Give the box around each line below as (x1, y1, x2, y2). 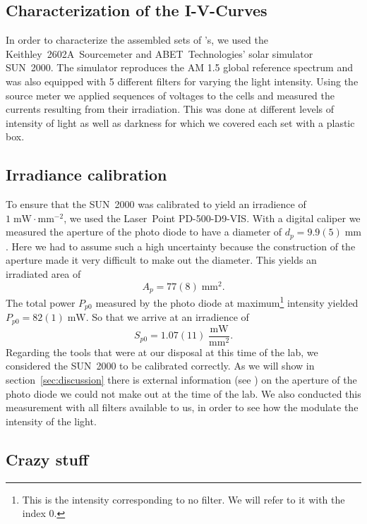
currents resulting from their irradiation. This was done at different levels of (6, 102, 335, 116)
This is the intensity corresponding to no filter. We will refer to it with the (22, 492, 345, 506)
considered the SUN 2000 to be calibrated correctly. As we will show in (6, 358, 315, 373)
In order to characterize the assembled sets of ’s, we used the (6, 32, 268, 47)
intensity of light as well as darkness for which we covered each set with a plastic (6, 115, 355, 130)
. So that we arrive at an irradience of (85, 310, 249, 324)
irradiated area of (6, 266, 81, 281)
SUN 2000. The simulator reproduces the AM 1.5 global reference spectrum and (6, 60, 354, 75)
